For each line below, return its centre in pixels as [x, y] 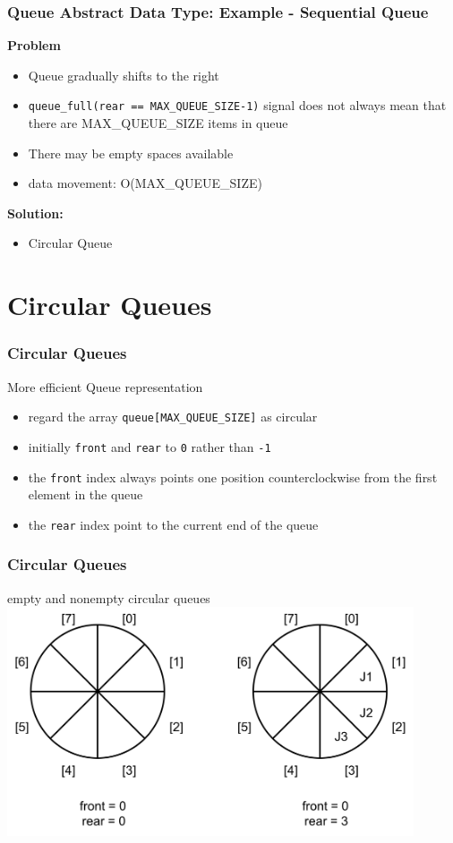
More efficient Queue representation [105, 386]
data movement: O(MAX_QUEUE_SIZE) [145, 183]
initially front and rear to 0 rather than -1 [150, 446]
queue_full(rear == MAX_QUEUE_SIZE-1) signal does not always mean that [237, 105]
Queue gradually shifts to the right [124, 75]
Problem [34, 45]
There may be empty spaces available [131, 153]
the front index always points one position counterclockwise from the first [233, 477]
